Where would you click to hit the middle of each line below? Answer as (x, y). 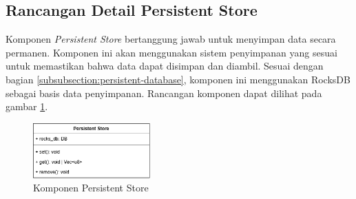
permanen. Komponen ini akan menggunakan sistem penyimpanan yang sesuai (171, 52)
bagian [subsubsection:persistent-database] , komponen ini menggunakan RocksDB (178, 79)
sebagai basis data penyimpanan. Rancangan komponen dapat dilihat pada (164, 93)
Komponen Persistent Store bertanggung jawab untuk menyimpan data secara (171, 39)
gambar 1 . (27, 106)
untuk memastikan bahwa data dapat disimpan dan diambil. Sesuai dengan (165, 66)
